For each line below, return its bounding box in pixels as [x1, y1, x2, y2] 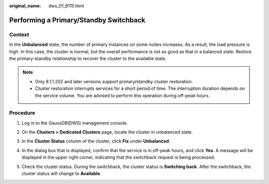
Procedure [9, 110, 35, 117]
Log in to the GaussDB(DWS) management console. [21, 120, 128, 126]
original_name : [9, 3, 41, 8]
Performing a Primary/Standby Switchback [9, 15, 145, 24]
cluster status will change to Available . [21, 170, 102, 177]
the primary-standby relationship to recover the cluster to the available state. [9, 55, 167, 61]
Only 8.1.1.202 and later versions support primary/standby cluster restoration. [35, 78, 193, 84]
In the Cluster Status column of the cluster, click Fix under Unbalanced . [21, 138, 170, 144]
